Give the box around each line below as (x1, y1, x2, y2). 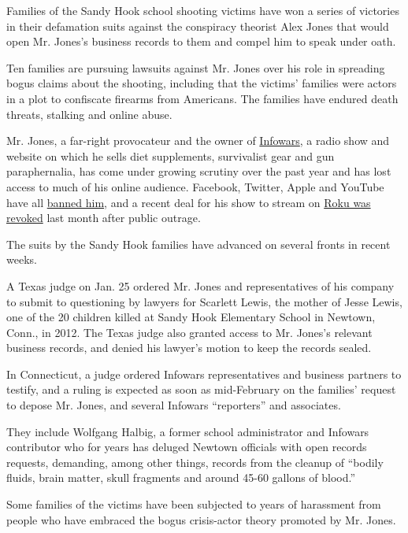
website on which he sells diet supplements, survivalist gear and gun (6, 147, 335, 164)
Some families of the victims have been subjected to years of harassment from (6, 496, 381, 513)
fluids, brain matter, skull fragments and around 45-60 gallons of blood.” (6, 469, 356, 486)
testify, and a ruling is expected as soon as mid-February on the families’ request (6, 381, 396, 398)
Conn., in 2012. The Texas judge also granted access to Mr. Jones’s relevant (6, 324, 373, 340)
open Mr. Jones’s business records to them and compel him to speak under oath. (6, 33, 396, 50)
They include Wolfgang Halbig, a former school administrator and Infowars (6, 423, 369, 439)
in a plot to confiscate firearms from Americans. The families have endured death (6, 90, 399, 106)
